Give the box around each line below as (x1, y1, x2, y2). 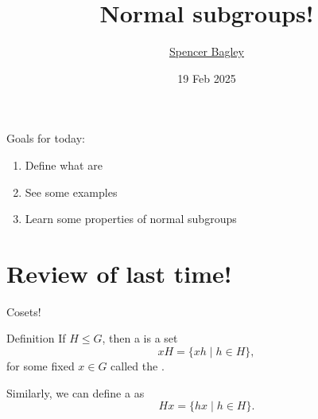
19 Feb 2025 (177, 69, 236, 86)
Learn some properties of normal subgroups (25, 210, 237, 227)
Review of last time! (6, 256, 232, 289)
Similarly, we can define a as (6, 384, 145, 401)
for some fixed (6, 358, 75, 374)
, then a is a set (102, 330, 178, 347)
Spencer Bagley (169, 43, 244, 60)
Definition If (6, 330, 66, 347)
